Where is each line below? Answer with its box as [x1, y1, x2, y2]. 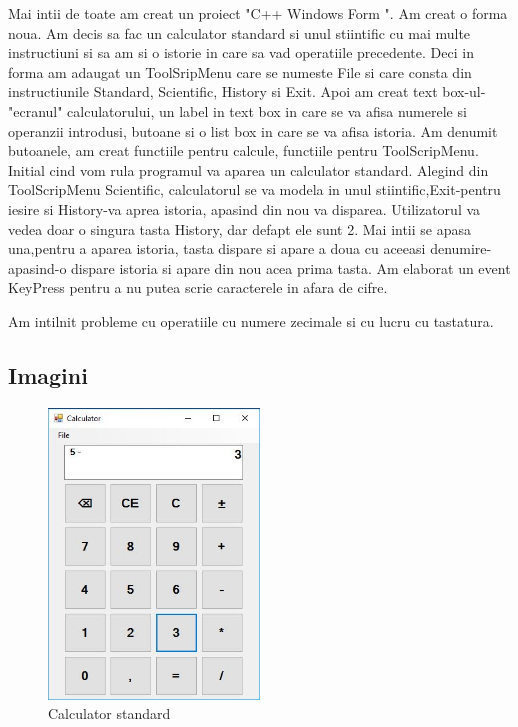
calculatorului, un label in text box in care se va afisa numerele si [67, 100, 467, 121]
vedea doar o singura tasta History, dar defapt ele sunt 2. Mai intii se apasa [8, 218, 472, 239]
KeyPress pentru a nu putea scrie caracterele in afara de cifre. [8, 277, 388, 298]
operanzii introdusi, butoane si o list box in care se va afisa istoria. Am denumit [8, 120, 498, 141]
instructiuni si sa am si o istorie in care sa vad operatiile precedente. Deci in [8, 42, 474, 63]
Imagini [8, 359, 88, 390]
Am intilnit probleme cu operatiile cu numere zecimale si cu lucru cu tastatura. [8, 310, 494, 331]
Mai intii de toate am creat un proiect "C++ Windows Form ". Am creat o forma [8, 3, 508, 23]
